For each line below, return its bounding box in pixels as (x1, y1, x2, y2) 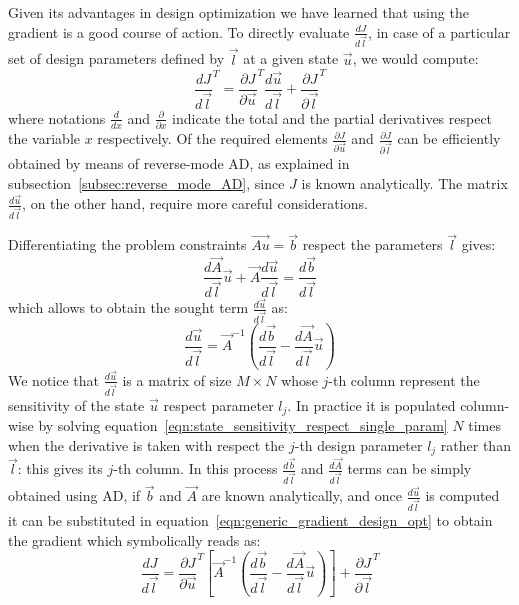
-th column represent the (328, 369, 480, 390)
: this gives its (17, 458, 103, 479)
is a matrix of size (122, 369, 232, 390)
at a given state (243, 48, 339, 69)
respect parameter (163, 394, 274, 415)
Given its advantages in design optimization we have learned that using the (8, 2, 469, 22)
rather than (440, 434, 511, 455)
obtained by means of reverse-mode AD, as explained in (8, 153, 350, 174)
